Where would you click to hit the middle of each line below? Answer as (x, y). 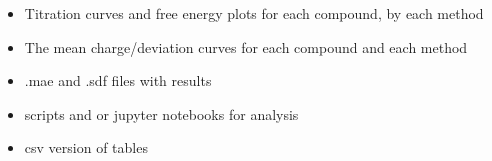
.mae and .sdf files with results (118, 80)
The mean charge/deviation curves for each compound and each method (246, 46)
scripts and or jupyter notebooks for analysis (161, 113)
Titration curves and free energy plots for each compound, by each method (254, 13)
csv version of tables (86, 147)
